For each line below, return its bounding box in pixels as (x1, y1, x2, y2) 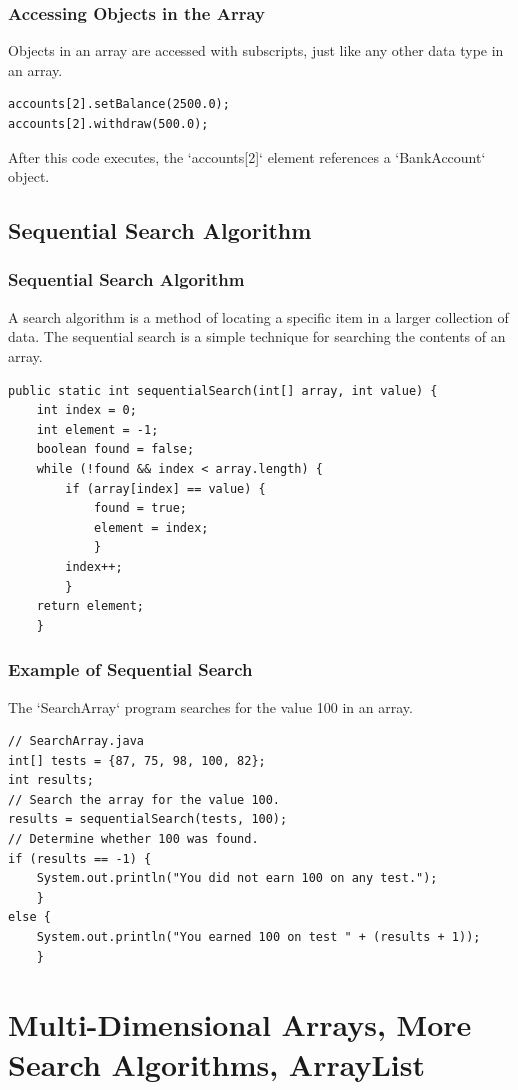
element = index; (93, 520, 209, 535)
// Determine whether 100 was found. (8, 832, 259, 847)
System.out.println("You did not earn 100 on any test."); (36, 871, 438, 886)
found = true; (93, 501, 187, 516)
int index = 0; (36, 403, 137, 418)
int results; (8, 773, 94, 788)
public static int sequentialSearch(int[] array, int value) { (8, 383, 438, 398)
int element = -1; (36, 422, 159, 437)
